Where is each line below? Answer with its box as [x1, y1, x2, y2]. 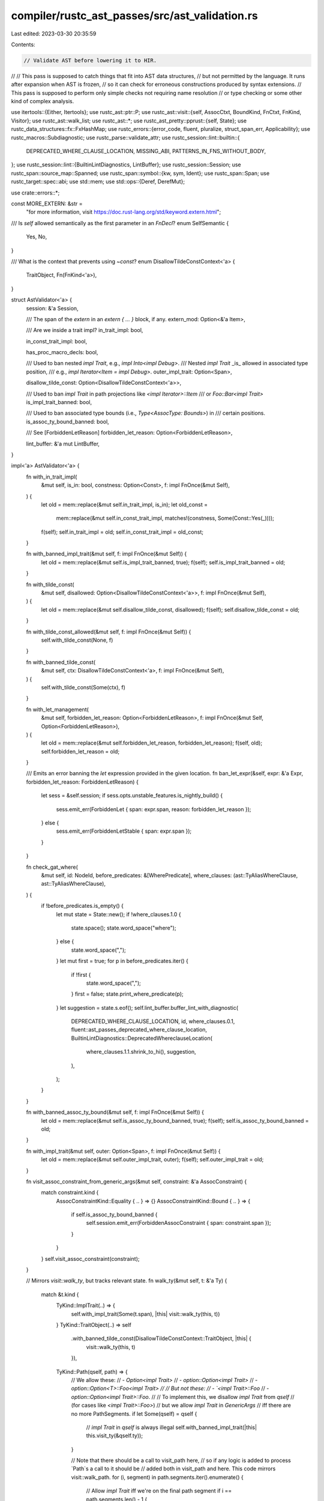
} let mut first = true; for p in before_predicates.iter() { [56, 958, 189, 965]
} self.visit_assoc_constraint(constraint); [41, 1255, 140, 1262]
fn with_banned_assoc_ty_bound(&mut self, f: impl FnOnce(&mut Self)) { [26, 1108, 204, 1116]
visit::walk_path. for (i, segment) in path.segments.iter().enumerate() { [71, 1473, 244, 1481]
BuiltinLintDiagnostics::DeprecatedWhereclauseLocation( [71, 1034, 213, 1042]
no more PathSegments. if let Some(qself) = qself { [71, 1410, 197, 1417]
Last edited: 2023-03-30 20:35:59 [11, 30, 97, 37]
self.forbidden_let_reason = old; [41, 747, 120, 755]
